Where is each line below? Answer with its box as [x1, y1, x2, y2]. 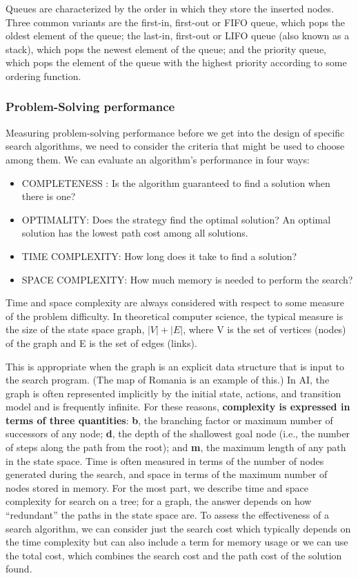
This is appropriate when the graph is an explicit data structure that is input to [6, 359, 345, 373]
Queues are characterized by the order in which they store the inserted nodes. [6, 1, 334, 15]
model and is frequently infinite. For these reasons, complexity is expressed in [6, 399, 350, 414]
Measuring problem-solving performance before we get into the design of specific [6, 125, 345, 139]
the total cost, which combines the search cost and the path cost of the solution [6, 548, 342, 562]
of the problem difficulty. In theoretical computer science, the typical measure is [6, 308, 344, 323]
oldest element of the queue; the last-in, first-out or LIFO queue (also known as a [6, 28, 350, 43]
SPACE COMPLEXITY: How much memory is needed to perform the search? [21, 272, 353, 286]
